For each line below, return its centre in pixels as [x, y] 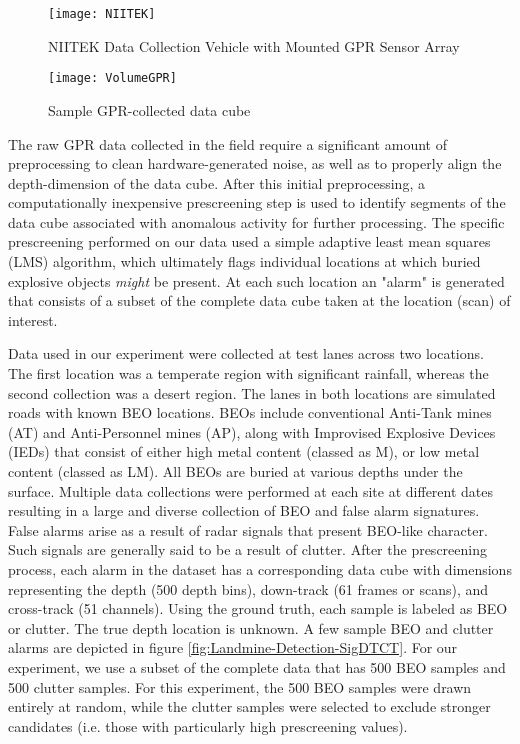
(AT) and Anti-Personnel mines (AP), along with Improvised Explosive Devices [252, 431]
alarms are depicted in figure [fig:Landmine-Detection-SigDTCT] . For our [233, 647]
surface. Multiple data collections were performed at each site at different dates [251, 490]
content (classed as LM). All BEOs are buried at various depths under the [235, 471]
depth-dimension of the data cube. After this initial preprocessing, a [216, 182]
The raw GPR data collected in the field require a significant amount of [227, 143]
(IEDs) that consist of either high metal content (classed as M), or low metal [244, 451]
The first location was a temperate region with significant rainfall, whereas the [248, 373]
